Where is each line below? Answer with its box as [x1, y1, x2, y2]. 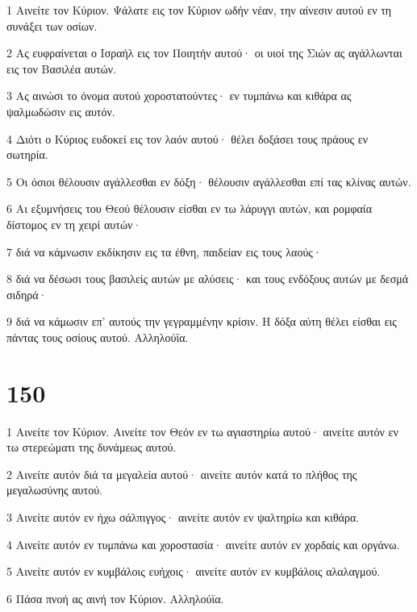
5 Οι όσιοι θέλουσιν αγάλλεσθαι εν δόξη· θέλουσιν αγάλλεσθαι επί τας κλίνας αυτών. [6, 173, 411, 189]
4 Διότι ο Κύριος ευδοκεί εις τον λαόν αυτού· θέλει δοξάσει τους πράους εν [6, 130, 369, 147]
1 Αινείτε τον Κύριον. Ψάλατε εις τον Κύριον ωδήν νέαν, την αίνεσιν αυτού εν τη [6, 2, 392, 18]
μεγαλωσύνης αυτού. [6, 481, 102, 498]
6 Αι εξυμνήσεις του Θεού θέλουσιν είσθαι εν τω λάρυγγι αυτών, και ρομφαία [6, 200, 372, 217]
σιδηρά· [6, 285, 48, 302]
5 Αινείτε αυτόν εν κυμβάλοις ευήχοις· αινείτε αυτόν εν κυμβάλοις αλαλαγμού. [6, 563, 381, 580]
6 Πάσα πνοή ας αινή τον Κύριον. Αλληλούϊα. [6, 589, 224, 606]
